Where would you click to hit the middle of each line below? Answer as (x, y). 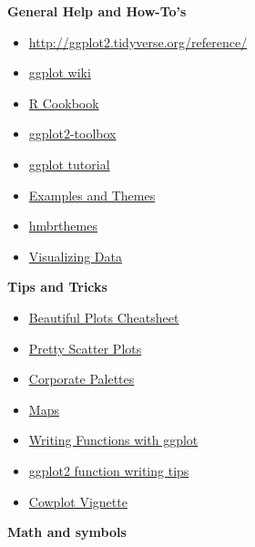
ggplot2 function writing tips (109, 470)
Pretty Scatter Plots (85, 348)
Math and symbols (67, 532)
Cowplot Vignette (78, 501)
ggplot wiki (60, 72)
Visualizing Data (75, 256)
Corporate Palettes (82, 379)
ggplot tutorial (69, 164)
